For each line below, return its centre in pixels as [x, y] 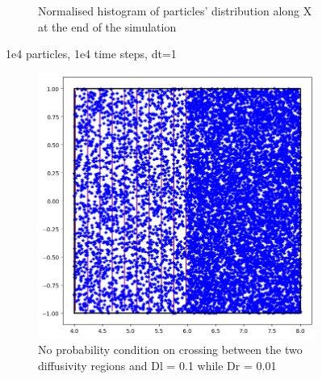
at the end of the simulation [107, 26]
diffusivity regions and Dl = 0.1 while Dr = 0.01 [157, 365]
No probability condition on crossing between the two [170, 349]
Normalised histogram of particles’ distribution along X [175, 11]
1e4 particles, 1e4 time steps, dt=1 [91, 54]
